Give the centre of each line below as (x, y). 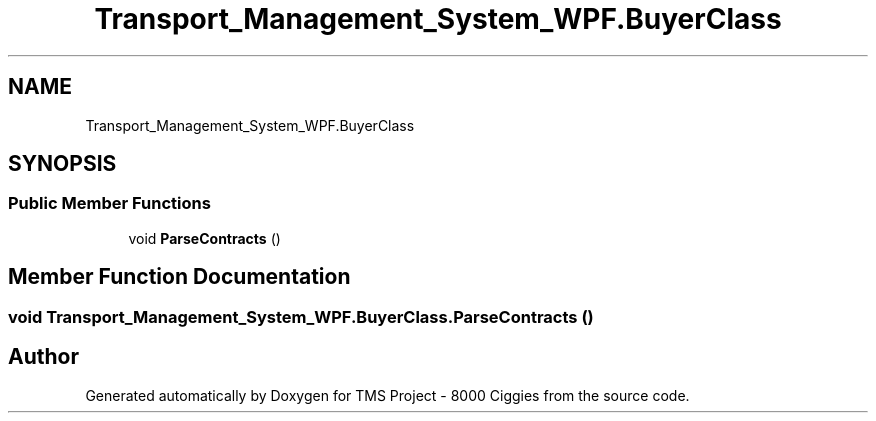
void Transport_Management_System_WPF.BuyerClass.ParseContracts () (301, 316)
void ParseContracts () (204, 238)
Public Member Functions (109, 203)
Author (43, 357)
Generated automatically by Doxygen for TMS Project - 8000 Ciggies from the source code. (387, 395)
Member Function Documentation (179, 277)
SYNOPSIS (62, 164)
